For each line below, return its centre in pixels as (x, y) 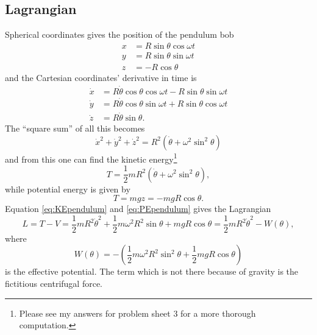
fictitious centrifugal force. (54, 283)
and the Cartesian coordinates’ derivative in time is (101, 77)
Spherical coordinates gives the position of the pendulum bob (119, 34)
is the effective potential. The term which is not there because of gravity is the (152, 271)
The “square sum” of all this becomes (75, 128)
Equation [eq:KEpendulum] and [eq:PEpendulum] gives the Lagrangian (138, 209)
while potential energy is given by (68, 189)
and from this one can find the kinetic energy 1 (91, 158)
